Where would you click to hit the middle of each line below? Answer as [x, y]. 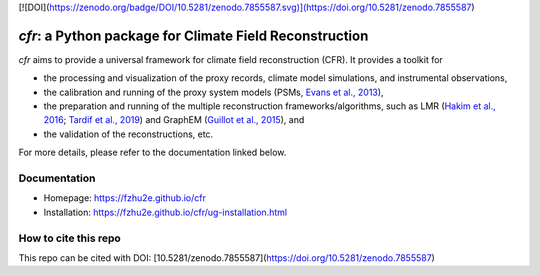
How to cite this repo [70, 238]
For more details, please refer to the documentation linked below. [152, 152]
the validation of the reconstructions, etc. [128, 134]
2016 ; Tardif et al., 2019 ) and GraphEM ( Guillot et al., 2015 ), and [174, 120]
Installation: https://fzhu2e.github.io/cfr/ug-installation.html [165, 212]
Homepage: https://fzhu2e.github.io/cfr [125, 198]
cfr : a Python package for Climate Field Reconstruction [193, 35]
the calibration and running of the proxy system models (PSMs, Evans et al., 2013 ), [213, 92]
